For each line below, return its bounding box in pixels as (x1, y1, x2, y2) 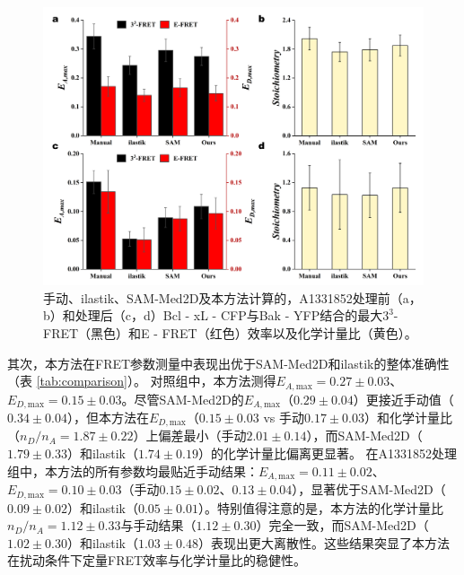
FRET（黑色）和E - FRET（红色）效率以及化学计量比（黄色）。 (43, 323, 417, 342)
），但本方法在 (66, 408, 149, 426)
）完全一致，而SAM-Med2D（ (256, 516, 429, 535)
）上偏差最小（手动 (133, 426, 247, 445)
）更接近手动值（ (353, 389, 454, 408)
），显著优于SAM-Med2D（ (292, 480, 446, 499)
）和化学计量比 (363, 408, 452, 426)
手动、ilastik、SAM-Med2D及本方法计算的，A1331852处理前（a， (43, 288, 422, 307)
